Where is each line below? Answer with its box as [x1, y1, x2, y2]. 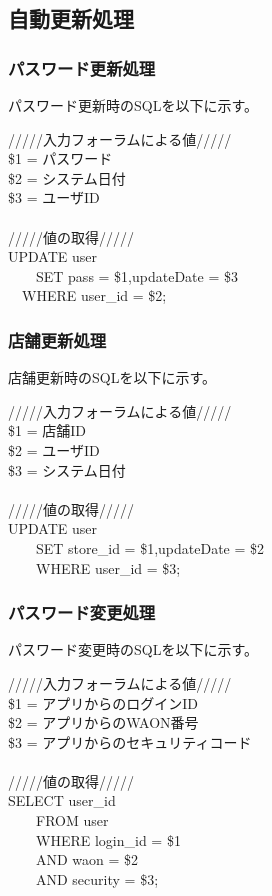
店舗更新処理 [8, 327, 107, 352]
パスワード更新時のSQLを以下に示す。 [8, 95, 259, 115]
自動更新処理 [8, 3, 134, 34]
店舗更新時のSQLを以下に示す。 [8, 367, 217, 388]
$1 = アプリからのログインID [8, 692, 198, 713]
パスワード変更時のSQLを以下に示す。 [8, 639, 259, 660]
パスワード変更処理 [8, 600, 156, 625]
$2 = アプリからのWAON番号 [8, 712, 199, 733]
